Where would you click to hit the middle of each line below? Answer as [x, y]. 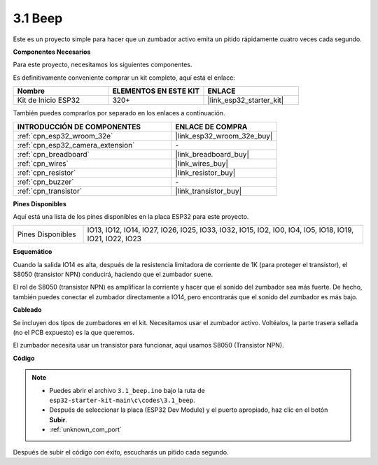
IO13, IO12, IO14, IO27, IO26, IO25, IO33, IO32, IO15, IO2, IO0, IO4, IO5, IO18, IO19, [220, 230]
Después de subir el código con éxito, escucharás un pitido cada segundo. [121, 452]
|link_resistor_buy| [205, 173]
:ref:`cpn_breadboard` [54, 154]
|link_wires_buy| [202, 163]
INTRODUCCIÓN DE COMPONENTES [79, 127]
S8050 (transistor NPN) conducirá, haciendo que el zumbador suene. [113, 274]
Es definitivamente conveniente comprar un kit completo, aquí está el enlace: [124, 78]
